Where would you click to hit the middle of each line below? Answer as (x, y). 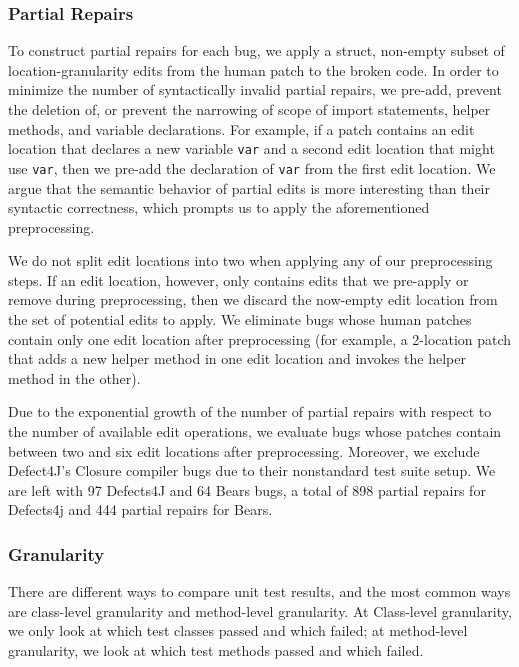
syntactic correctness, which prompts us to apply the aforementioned (219, 207)
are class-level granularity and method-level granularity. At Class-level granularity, (260, 610)
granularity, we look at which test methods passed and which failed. (216, 650)
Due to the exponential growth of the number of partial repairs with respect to (250, 411)
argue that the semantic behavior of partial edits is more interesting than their (249, 187)
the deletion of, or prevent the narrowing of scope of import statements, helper (249, 109)
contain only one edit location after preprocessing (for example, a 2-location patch (260, 338)
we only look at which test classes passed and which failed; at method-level (238, 630)
